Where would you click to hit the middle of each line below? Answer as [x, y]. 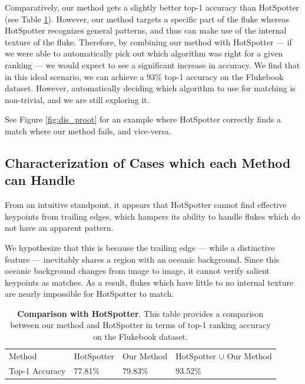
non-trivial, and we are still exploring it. [77, 99]
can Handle [40, 180]
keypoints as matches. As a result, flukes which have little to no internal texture [149, 282]
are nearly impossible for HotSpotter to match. [89, 294]
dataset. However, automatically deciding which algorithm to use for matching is [150, 88]
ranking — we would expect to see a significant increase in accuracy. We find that [152, 64]
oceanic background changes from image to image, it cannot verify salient [137, 271]
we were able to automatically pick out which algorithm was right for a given [144, 53]
